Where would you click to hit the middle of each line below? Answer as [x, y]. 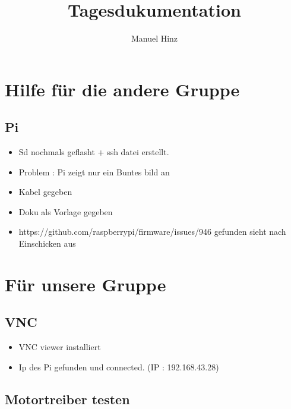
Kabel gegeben [45, 192]
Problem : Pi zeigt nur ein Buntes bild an [94, 172]
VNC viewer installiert [60, 347]
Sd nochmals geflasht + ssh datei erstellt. [94, 152]
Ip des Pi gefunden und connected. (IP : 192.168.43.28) [119, 366]
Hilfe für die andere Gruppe [122, 89]
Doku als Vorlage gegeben [66, 211]
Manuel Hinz [154, 38]
